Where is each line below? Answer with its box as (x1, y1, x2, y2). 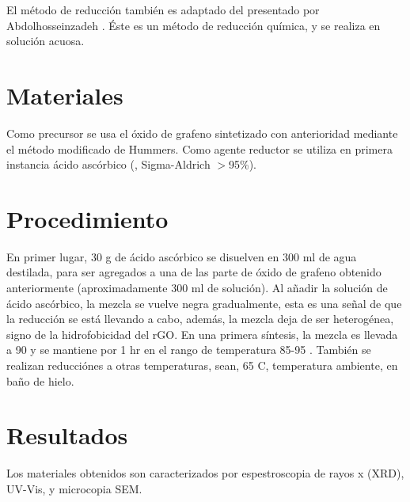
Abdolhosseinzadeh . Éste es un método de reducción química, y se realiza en (6, 17, 381, 33)
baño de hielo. (6, 372, 74, 389)
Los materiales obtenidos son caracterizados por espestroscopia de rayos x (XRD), (6, 465, 404, 481)
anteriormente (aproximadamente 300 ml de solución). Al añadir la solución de (6, 280, 388, 295)
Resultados (6, 419, 128, 451)
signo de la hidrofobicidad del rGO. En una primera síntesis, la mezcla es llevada (6, 325, 398, 342)
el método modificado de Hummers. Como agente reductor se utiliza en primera (6, 140, 393, 157)
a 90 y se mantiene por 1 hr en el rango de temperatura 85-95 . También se (6, 341, 371, 358)
